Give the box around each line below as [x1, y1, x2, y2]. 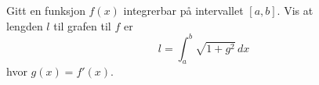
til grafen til [53, 17, 111, 34]
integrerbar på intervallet [123, 2, 244, 18]
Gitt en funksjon [6, 2, 85, 18]
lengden [6, 17, 43, 34]
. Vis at [277, 2, 314, 18]
